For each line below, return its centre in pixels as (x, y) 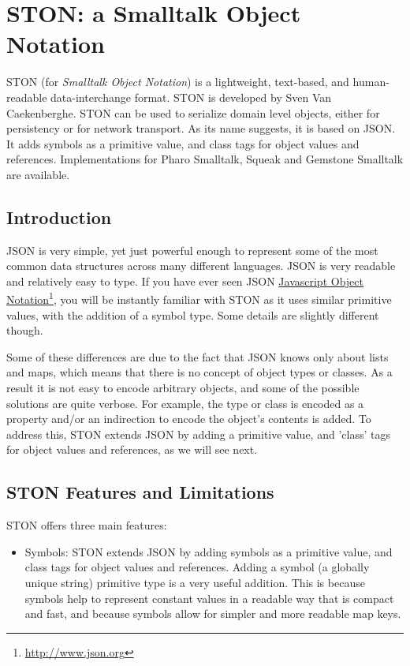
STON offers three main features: (87, 525)
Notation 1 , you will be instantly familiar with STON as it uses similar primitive (199, 298)
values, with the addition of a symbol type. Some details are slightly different (193, 314)
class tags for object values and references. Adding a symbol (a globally (197, 567)
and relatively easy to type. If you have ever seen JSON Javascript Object (185, 281)
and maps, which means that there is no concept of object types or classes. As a (199, 372)
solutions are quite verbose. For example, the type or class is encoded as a (185, 403)
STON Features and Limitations (140, 492)
